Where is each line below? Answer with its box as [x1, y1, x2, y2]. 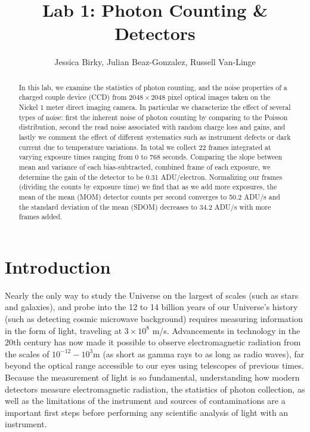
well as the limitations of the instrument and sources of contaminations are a [5, 394, 286, 407]
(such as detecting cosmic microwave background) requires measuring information [5, 312, 303, 325]
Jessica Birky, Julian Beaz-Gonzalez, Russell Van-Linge [54, 56, 256, 68]
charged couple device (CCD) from [18, 92, 127, 102]
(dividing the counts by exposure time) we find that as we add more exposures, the [18, 182, 277, 192]
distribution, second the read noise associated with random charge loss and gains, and [18, 122, 286, 132]
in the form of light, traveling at [5, 324, 122, 336]
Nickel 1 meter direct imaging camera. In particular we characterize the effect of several [18, 102, 291, 112]
